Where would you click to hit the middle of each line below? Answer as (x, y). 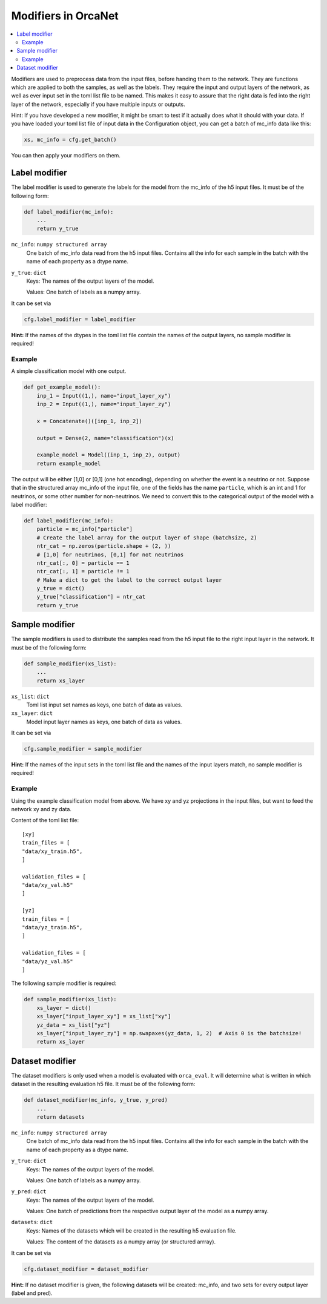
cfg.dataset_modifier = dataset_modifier (86, 1269)
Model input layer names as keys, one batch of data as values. (104, 722)
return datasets (61, 1117)
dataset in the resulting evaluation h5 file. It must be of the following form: (103, 1084)
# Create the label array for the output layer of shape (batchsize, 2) (147, 538)
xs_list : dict (30, 696)
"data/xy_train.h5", (52, 851)
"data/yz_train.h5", (52, 927)
